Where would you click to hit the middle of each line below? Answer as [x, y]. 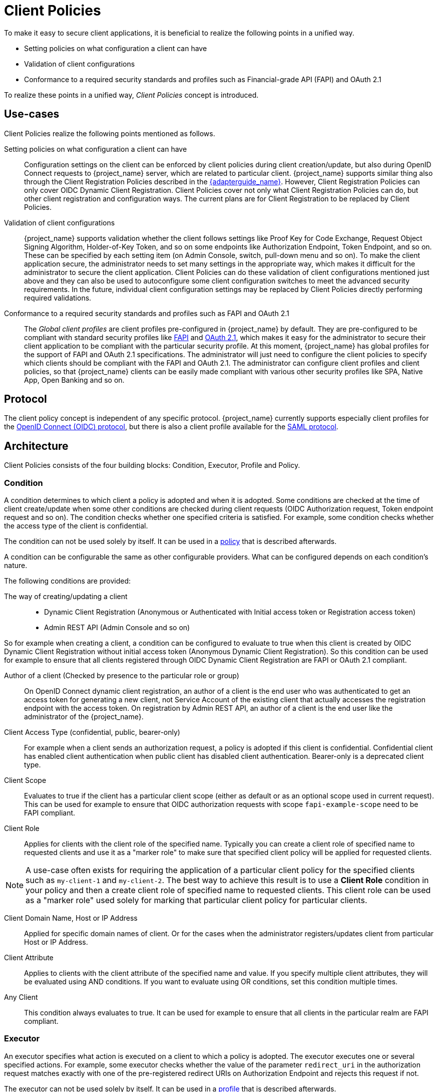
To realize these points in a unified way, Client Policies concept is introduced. [131, 95]
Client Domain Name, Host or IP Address [71, 918]
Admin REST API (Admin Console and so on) [117, 628]
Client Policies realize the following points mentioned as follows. [110, 133]
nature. [16, 566]
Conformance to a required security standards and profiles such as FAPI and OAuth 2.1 [147, 313]
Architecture [36, 446]
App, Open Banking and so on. [74, 380]
